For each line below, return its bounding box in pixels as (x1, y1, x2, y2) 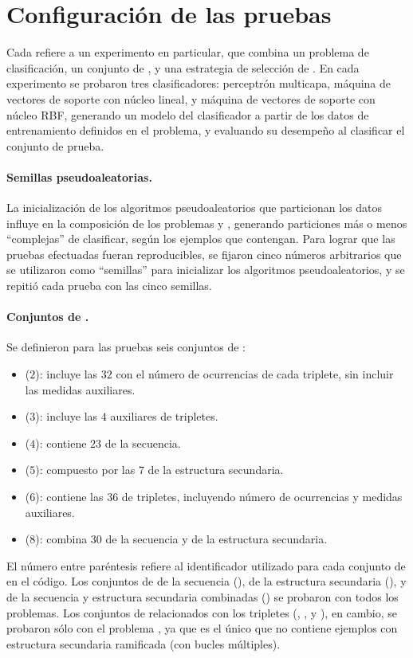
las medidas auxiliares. (25, 381, 136, 398)
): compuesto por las (35, 461, 136, 478)
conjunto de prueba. (6, 137, 104, 154)
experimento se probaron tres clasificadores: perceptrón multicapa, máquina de (6, 75, 391, 92)
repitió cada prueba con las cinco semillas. (6, 277, 212, 294)
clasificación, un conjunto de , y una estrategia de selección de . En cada (6, 59, 360, 76)
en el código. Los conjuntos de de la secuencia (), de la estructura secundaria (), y (6, 573, 407, 589)
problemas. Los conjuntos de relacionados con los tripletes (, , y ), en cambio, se (6, 604, 398, 621)
